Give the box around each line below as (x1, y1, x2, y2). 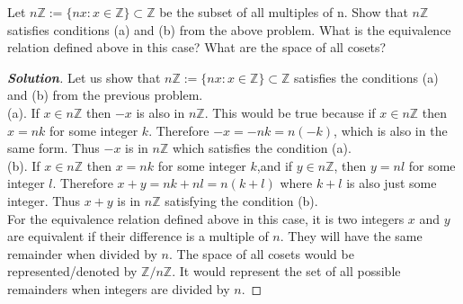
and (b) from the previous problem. (7, 85, 203, 104)
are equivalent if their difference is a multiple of (7, 227, 269, 246)
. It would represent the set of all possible (172, 262, 401, 281)
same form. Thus (7, 139, 100, 157)
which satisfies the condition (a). (172, 139, 352, 157)
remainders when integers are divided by (7, 279, 230, 298)
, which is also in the (334, 121, 448, 139)
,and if (256, 156, 293, 174)
